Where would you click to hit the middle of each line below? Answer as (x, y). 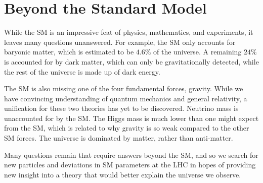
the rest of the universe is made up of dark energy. (82, 71)
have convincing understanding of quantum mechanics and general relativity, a (126, 98)
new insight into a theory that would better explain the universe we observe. (123, 174)
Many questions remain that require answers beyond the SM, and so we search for (131, 155)
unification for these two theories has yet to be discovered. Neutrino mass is (121, 108)
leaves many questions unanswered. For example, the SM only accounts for (120, 42)
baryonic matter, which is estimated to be (69, 52)
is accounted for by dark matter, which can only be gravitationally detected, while (131, 61)
